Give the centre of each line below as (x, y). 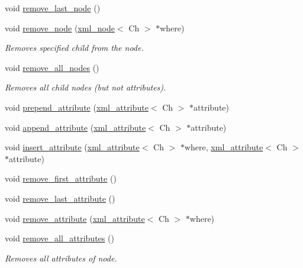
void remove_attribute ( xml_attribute (75, 218)
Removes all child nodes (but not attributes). (86, 87)
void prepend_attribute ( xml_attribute (77, 107)
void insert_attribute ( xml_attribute (72, 147)
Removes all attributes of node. (61, 258)
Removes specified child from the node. (74, 48)
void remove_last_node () (53, 8)
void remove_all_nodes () (52, 67)
